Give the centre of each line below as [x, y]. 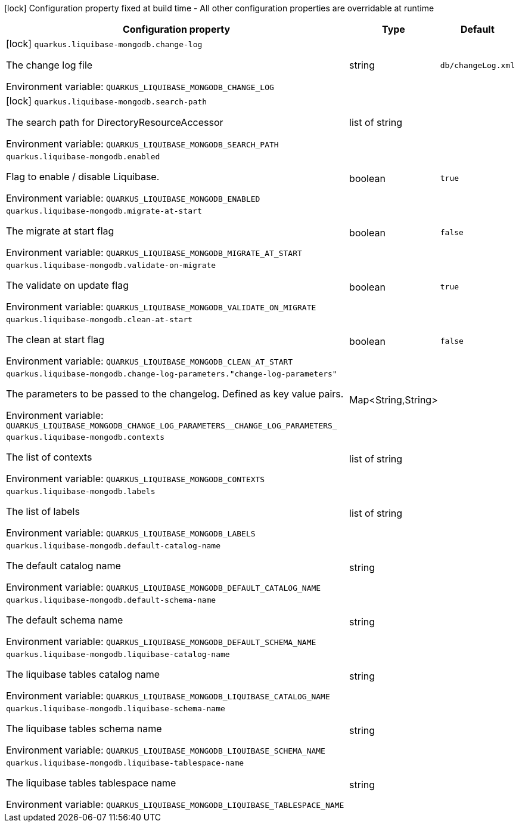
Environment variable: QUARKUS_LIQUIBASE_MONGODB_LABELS [131, 533]
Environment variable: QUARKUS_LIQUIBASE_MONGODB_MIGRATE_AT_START [154, 252]
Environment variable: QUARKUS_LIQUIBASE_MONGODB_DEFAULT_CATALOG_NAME [164, 587]
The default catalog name [63, 566]
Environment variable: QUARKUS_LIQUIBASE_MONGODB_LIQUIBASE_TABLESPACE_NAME [175, 804]
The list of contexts [49, 457]
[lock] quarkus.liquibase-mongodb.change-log [104, 44]
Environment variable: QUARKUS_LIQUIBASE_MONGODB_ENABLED [133, 198]
